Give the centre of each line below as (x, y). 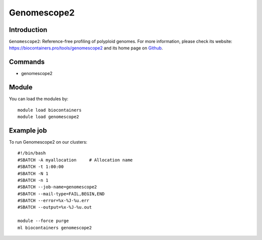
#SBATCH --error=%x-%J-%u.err (54, 201)
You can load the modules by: (39, 99)
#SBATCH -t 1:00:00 (41, 167)
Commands (27, 62)
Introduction (28, 30)
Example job (28, 130)
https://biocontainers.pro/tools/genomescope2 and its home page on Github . (86, 48)
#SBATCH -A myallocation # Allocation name (75, 160)
